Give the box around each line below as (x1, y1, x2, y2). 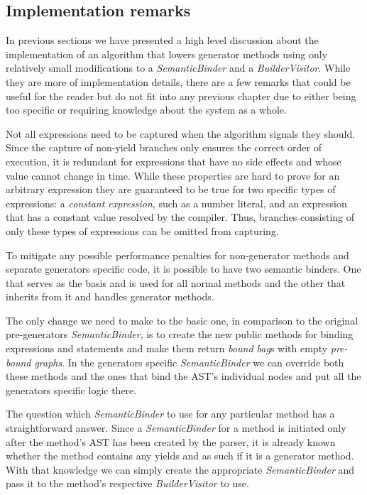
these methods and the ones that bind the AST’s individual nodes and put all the (6, 369, 361, 384)
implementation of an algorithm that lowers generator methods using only (6, 46, 328, 61)
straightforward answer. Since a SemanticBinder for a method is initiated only (6, 420, 346, 435)
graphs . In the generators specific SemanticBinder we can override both (34, 354, 344, 369)
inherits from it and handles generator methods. (6, 289, 214, 304)
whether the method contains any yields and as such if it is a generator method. (6, 448, 354, 463)
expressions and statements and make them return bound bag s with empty (6, 341, 328, 356)
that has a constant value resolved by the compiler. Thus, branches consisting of (6, 210, 355, 224)
